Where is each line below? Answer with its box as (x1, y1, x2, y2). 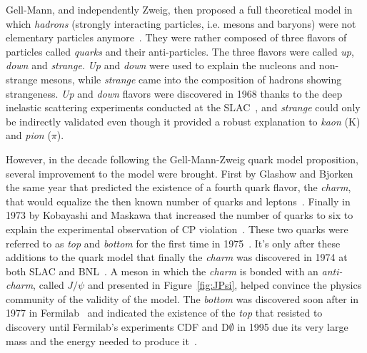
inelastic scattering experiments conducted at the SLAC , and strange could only (6, 100, 361, 115)
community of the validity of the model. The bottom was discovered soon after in (6, 291, 359, 306)
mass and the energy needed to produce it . (6, 333, 197, 348)
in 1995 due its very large (237, 319, 348, 334)
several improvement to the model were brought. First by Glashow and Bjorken (6, 165, 353, 180)
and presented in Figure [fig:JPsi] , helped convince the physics (87, 277, 362, 292)
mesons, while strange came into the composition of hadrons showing (41, 71, 342, 86)
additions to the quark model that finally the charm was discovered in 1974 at (6, 250, 348, 265)
